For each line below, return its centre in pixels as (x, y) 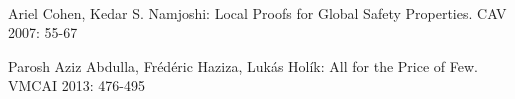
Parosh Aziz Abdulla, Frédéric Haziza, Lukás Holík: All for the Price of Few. (243, 65)
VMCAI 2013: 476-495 (76, 85)
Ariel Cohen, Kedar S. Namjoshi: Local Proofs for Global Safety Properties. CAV (257, 12)
